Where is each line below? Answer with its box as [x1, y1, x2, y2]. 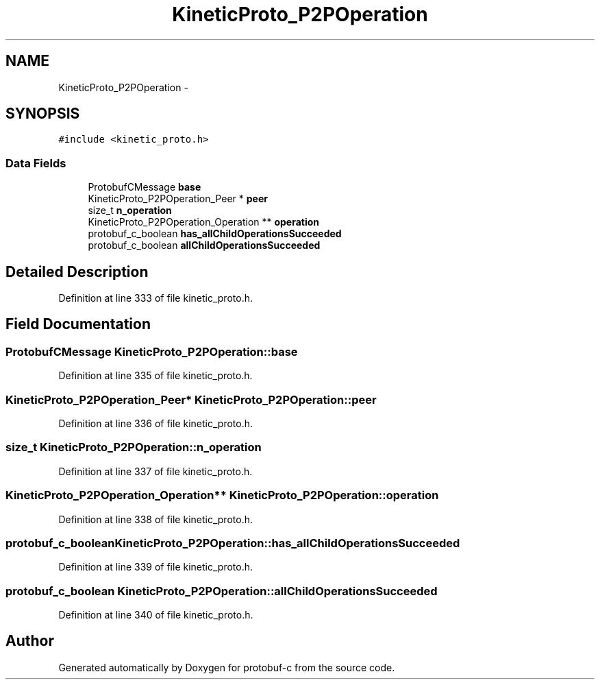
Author [5, 632, 54, 650]
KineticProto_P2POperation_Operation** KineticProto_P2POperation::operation [5, 488, 439, 503]
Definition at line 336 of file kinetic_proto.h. [58, 418, 253, 429]
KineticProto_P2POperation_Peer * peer [88, 193, 268, 205]
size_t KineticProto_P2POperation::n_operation [5, 440, 262, 455]
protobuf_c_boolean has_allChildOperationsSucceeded [88, 228, 342, 240]
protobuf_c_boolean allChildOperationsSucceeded [88, 239, 321, 252]
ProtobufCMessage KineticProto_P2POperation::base [5, 344, 298, 359]
